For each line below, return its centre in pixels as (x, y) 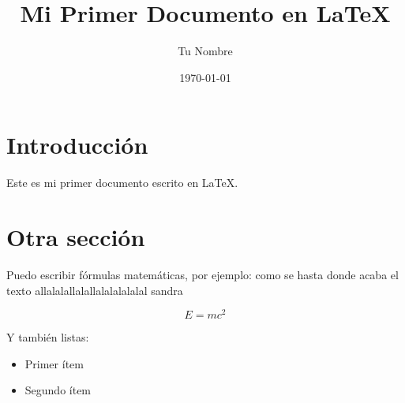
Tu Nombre (205, 51)
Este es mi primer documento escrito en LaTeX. (122, 183)
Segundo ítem (58, 390)
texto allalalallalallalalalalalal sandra (95, 290)
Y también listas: (48, 337)
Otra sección (76, 237)
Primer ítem (54, 363)
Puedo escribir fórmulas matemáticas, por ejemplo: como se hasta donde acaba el (202, 274)
